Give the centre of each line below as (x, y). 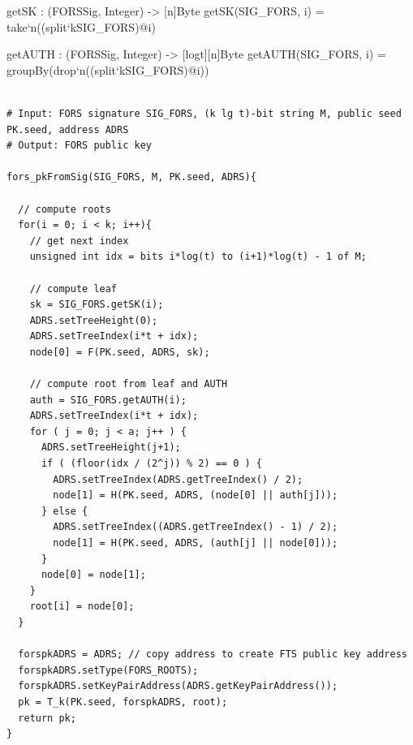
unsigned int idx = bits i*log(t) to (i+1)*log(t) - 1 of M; (198, 257)
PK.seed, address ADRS (68, 129)
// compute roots (65, 209)
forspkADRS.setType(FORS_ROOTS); (108, 670)
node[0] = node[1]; (93, 575)
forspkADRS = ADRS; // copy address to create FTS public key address (213, 655)
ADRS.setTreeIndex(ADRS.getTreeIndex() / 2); (178, 479)
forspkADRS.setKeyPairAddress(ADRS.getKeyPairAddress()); (178, 686)
